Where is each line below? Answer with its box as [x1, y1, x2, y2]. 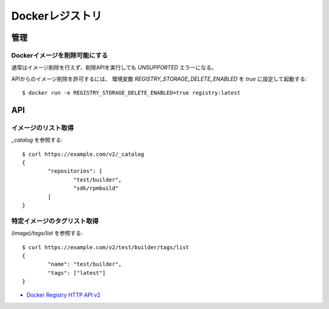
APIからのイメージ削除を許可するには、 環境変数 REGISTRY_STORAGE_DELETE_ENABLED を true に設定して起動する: [11, 75, 307, 82]
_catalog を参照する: [11, 136, 63, 144]
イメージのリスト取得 [11, 123, 74, 132]
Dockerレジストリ [11, 9, 102, 23]
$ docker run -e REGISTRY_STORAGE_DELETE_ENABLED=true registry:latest [22, 89, 241, 96]
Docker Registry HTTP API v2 [26, 291, 101, 299]
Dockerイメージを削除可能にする [11, 51, 108, 59]
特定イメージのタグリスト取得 [11, 217, 99, 225]
